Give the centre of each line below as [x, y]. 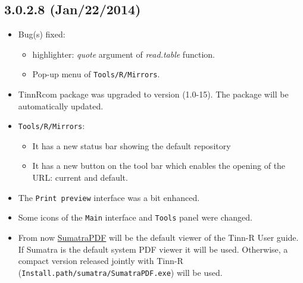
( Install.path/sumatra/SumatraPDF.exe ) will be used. [120, 272]
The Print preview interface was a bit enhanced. [109, 197]
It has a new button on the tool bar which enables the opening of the [159, 166]
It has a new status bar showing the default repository [132, 145]
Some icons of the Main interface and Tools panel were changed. [135, 217]
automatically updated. [61, 106]
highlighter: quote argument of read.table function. [124, 54]
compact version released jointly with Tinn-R [101, 261]
